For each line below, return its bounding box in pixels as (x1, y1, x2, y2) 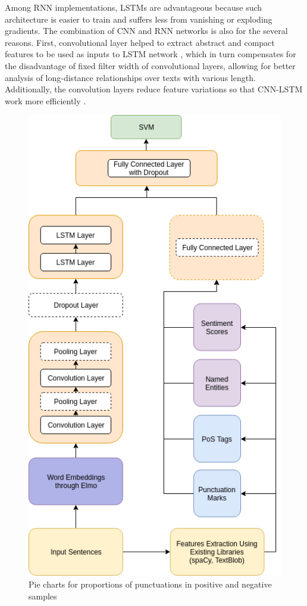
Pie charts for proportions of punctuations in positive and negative (29, 577, 272, 590)
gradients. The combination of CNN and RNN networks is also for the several (5, 24, 288, 37)
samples (29, 589, 57, 602)
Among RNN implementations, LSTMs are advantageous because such (5, 1, 262, 13)
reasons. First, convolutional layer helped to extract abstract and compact (5, 36, 275, 48)
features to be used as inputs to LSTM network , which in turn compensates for (5, 48, 296, 60)
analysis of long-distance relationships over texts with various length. (5, 71, 256, 83)
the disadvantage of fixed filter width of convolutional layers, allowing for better (5, 59, 296, 72)
